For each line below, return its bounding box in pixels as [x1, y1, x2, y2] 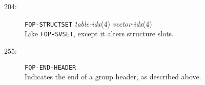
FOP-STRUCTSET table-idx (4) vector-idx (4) [25, 18, 152, 29]
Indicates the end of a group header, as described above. [25, 71, 201, 82]
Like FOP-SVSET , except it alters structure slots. [25, 28, 174, 39]
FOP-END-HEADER [25, 63, 76, 71]
